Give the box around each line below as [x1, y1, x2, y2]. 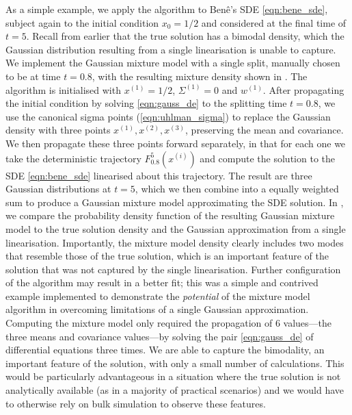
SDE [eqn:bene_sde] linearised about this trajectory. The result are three [5, 168, 312, 182]
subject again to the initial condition [5, 15, 159, 29]
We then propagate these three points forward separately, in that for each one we [5, 136, 346, 150]
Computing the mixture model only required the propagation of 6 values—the [5, 316, 332, 330]
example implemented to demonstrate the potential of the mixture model [5, 288, 310, 303]
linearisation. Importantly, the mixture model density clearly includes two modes [5, 235, 344, 249]
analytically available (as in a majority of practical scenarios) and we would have [5, 383, 344, 397]
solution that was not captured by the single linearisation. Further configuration [5, 262, 341, 276]
